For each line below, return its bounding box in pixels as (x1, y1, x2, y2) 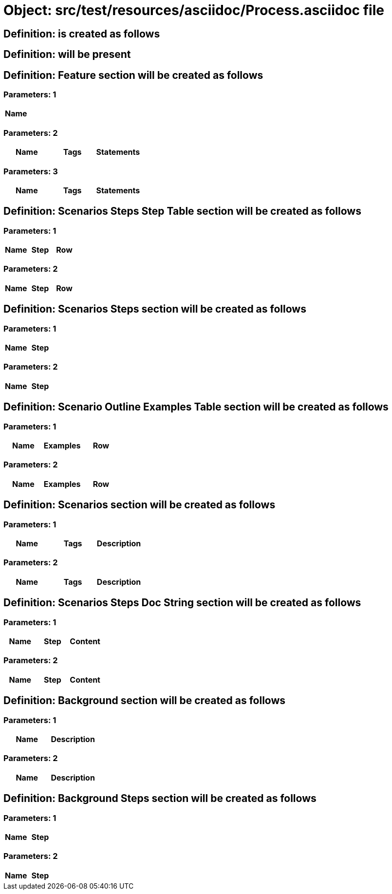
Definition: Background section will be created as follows (3, 694, 286, 707)
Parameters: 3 (3, 166, 58, 176)
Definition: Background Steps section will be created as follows (3, 792, 317, 805)
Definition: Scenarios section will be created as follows (3, 499, 276, 511)
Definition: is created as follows (3, 27, 160, 40)
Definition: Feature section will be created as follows (3, 69, 263, 81)
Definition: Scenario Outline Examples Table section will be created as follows (3, 401, 389, 413)
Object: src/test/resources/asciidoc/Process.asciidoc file (3, 2, 384, 19)
